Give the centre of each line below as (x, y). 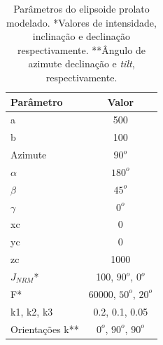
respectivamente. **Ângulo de (81, 49)
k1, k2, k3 (32, 311)
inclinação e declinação (81, 36)
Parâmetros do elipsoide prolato (81, 8)
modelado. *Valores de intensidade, (81, 22)
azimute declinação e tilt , (81, 63)
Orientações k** (45, 329)
